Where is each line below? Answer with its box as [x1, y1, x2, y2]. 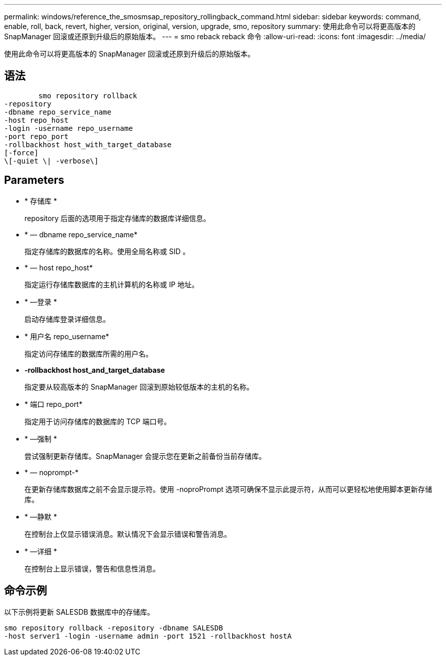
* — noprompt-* [24, 468, 79, 477]
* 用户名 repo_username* [24, 332, 109, 341]
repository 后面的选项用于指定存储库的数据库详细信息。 [24, 213, 211, 223]
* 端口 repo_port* [24, 399, 82, 408]
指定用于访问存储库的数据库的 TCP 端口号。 [24, 417, 171, 426]
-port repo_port [4, 132, 69, 141]
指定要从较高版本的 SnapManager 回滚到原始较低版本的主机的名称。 [24, 382, 254, 391]
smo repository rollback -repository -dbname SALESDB [4, 623, 223, 632]
